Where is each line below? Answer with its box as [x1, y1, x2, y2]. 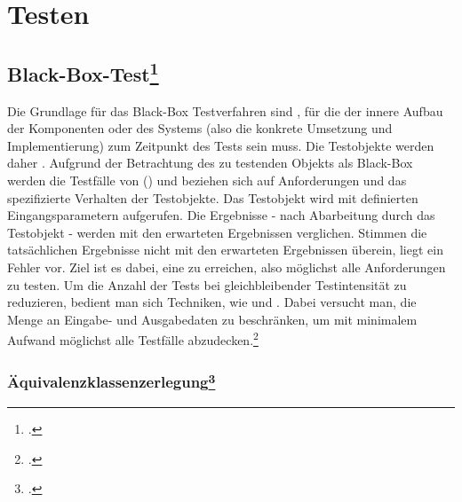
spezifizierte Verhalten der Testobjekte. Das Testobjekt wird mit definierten [7, 188, 418, 207]
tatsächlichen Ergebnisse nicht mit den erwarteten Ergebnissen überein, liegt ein [7, 240, 443, 259]
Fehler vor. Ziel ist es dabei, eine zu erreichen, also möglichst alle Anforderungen [7, 257, 446, 276]
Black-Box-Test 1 [7, 56, 159, 87]
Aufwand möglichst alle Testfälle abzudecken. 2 [7, 328, 259, 349]
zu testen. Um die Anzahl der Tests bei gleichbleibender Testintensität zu [7, 275, 407, 294]
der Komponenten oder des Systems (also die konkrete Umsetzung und [7, 119, 393, 137]
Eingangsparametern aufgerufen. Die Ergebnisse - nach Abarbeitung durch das [7, 206, 435, 224]
